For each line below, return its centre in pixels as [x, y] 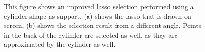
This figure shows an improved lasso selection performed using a [99, 6]
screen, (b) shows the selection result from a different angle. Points [103, 25]
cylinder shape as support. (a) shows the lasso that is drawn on [98, 16]
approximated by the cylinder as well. [60, 44]
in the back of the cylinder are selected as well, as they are [91, 34]
